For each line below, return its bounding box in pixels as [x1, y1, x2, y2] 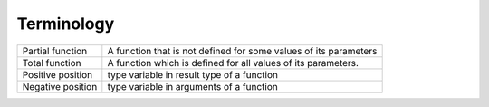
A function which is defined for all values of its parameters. [107, 56, 360, 69]
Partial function [22, 44, 88, 57]
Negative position [22, 80, 98, 92]
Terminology [16, 14, 115, 34]
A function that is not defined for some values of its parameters [107, 44, 378, 57]
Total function [22, 56, 81, 69]
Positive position [22, 68, 93, 81]
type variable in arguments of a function [107, 80, 278, 92]
